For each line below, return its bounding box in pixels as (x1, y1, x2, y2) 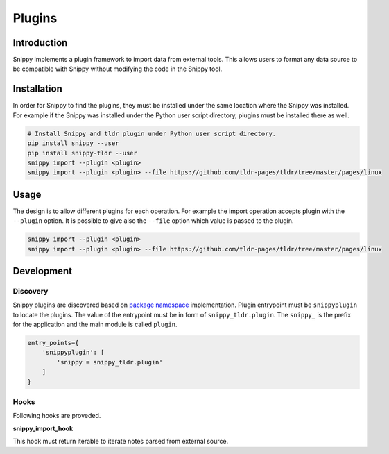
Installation (12, 83, 62, 95)
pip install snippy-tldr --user (27, 149, 138, 157)
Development (12, 264, 73, 277)
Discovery (12, 286, 49, 296)
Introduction (12, 37, 68, 49)
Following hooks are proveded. (12, 412, 101, 420)
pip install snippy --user (27, 140, 119, 147)
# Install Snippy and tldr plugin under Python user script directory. (27, 129, 277, 137)
